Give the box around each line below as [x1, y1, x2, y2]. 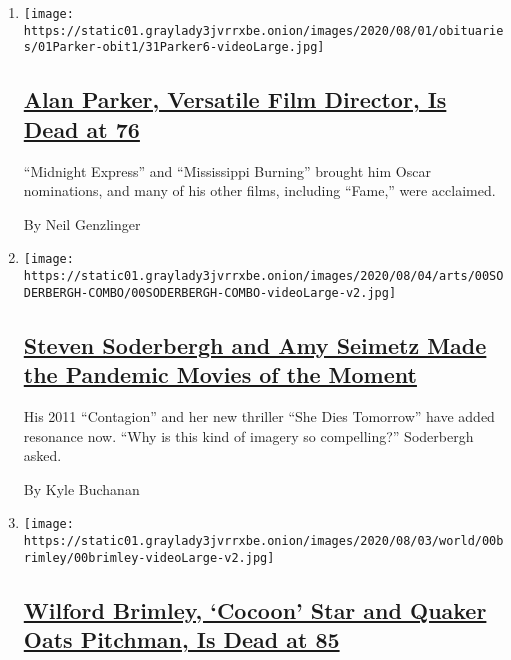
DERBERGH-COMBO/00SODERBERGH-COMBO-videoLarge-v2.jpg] [23, 285, 397, 300]
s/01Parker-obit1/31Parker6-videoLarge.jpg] [23, 40, 325, 55]
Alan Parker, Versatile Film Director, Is [23, 84, 447, 115]
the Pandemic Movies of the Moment [23, 359, 417, 390]
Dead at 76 [23, 113, 140, 144]
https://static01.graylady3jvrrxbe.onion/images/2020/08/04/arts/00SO [23, 269, 504, 283]
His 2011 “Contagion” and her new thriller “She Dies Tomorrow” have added [23, 405, 495, 426]
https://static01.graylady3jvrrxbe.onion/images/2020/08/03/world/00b [23, 533, 504, 548]
